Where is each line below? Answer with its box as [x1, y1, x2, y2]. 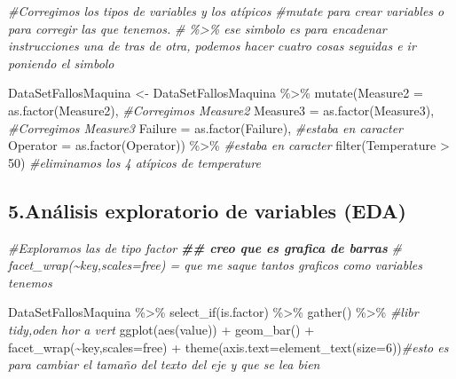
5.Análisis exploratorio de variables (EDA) [8, 196, 406, 224]
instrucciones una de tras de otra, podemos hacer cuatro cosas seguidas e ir [8, 36, 416, 55]
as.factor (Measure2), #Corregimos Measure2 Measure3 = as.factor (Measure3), [8, 100, 435, 119]
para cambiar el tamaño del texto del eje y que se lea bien [8, 355, 320, 374]
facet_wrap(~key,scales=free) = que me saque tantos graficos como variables [8, 256, 422, 274]
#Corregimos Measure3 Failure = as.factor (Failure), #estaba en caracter [8, 118, 404, 137]
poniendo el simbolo [8, 53, 114, 72]
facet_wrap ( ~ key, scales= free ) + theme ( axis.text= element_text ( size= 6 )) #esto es [8, 337, 449, 356]
